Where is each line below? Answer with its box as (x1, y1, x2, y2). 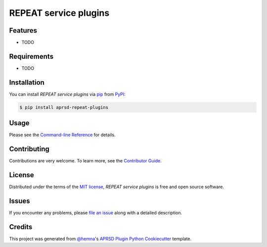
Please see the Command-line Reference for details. (9, 132, 116, 138)
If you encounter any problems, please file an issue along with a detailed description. (9, 210, 182, 216)
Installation (9, 78, 44, 87)
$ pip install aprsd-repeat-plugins (19, 104, 109, 110)
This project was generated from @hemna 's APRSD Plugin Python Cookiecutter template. (9, 236, 192, 242)
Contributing (9, 145, 49, 153)
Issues (9, 197, 30, 205)
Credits (9, 223, 33, 231)
